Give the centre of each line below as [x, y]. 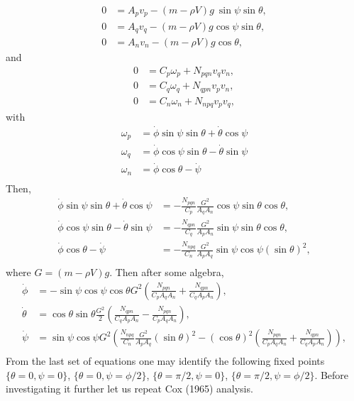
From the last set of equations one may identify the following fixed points [165, 361]
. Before [332, 374]
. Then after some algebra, [167, 272]
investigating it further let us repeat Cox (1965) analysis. [129, 389]
